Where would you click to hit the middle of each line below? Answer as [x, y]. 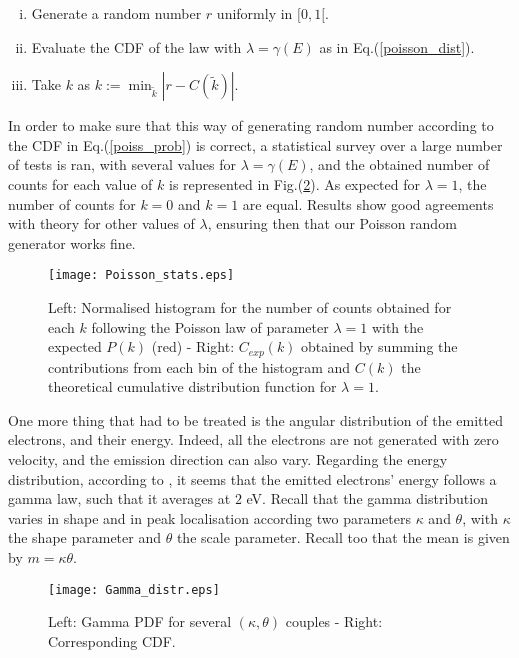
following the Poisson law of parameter [210, 326]
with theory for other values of [101, 223]
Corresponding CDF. [112, 640]
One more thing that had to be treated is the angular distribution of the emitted [256, 419]
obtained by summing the [379, 346]
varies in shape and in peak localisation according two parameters [209, 517]
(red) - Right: [193, 346]
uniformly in [254, 13]
